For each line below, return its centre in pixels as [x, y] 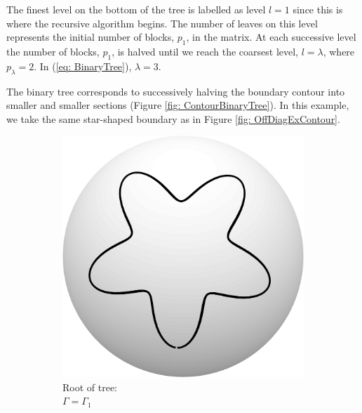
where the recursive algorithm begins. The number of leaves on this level [162, 23]
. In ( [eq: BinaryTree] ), [83, 66]
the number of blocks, [53, 51]
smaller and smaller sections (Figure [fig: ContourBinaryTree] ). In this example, [178, 105]
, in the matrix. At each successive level [271, 37]
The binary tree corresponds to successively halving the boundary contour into [176, 91]
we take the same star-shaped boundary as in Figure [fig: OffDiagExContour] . [173, 118]
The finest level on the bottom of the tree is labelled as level [136, 9]
